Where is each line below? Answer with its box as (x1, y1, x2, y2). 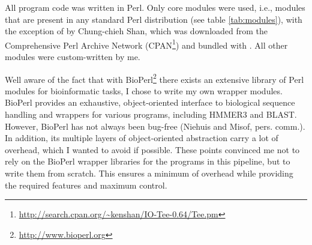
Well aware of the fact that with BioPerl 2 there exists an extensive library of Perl (5, 71, 304, 85)
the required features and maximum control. (5, 178, 167, 191)
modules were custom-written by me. (5, 50, 140, 63)
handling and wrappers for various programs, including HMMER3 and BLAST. (5, 108, 297, 121)
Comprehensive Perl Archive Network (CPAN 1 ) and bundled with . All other (5, 37, 288, 51)
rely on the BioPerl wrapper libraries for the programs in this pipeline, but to (5, 155, 290, 168)
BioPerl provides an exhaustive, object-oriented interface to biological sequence (5, 96, 295, 109)
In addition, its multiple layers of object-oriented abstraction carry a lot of (5, 132, 278, 144)
